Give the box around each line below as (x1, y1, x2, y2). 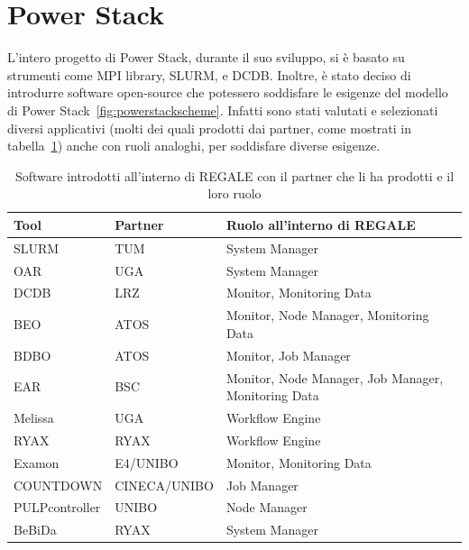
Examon (14, 453, 60, 472)
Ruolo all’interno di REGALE (225, 215, 416, 234)
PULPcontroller (14, 498, 101, 517)
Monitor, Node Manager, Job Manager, (225, 368, 444, 387)
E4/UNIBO (115, 453, 179, 472)
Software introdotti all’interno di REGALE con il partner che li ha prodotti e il (14, 166, 455, 185)
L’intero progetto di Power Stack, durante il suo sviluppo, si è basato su (7, 48, 405, 67)
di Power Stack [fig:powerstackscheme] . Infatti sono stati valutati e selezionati (7, 100, 438, 119)
